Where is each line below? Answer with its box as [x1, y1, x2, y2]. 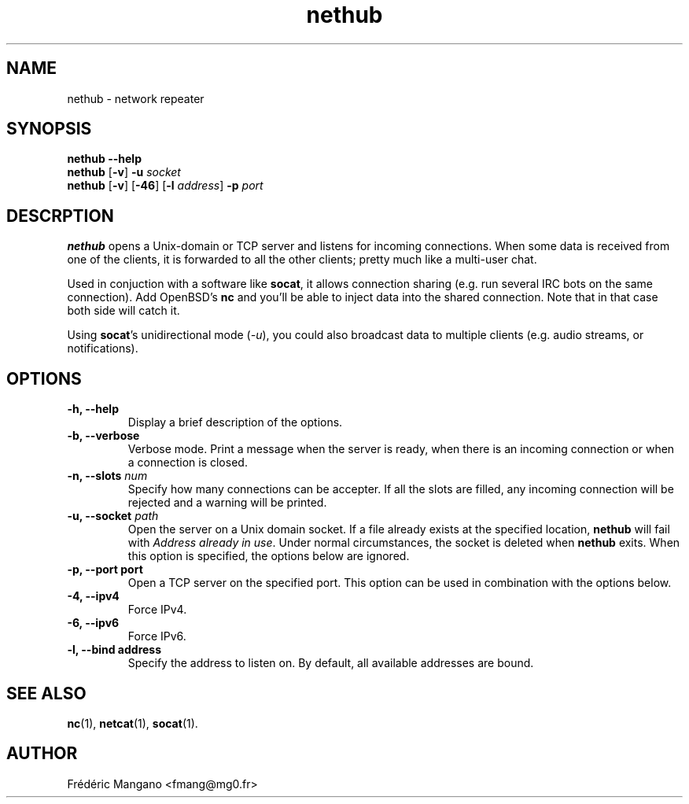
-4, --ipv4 [67, 589, 120, 603]
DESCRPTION [6, 205, 114, 226]
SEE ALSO [6, 683, 87, 703]
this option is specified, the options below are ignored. [127, 549, 410, 563]
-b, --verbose [67, 429, 140, 443]
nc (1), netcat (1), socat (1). [67, 716, 198, 730]
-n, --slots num [67, 469, 148, 483]
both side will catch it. [67, 304, 180, 318]
